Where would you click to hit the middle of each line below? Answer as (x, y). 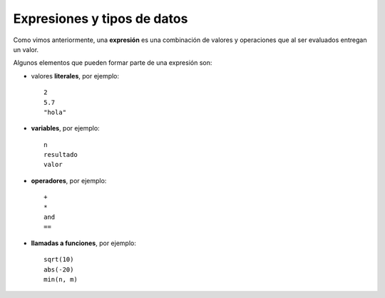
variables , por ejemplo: (65, 128)
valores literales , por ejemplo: (75, 76)
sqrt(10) (59, 260)
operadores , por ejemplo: (69, 180)
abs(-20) (59, 269)
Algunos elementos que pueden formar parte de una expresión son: (113, 63)
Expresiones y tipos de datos (101, 19)
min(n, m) (61, 279)
